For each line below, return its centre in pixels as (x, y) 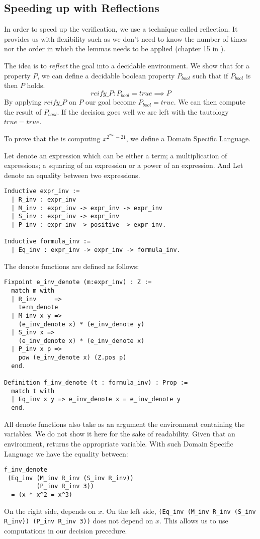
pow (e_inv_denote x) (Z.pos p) (72, 358)
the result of (23, 111)
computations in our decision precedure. (66, 531)
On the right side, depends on (50, 511)
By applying (23, 102)
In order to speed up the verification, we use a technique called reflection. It (121, 29)
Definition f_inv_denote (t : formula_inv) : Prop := (96, 383)
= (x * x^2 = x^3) (42, 495)
